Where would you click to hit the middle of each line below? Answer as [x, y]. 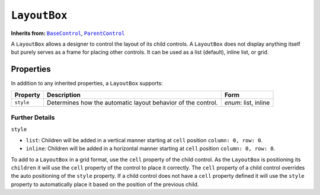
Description [64, 95]
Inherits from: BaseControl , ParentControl [68, 33]
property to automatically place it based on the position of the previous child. [105, 184]
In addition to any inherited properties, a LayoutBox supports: [87, 84]
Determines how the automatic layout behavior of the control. [132, 103]
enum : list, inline [247, 103]
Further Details [33, 117]
